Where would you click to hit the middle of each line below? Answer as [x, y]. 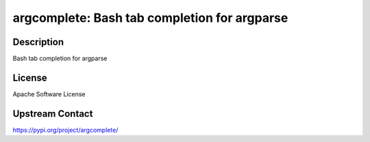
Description [38, 42]
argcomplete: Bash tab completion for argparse [150, 18]
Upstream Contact [53, 114]
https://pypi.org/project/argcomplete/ [65, 130]
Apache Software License [49, 94]
